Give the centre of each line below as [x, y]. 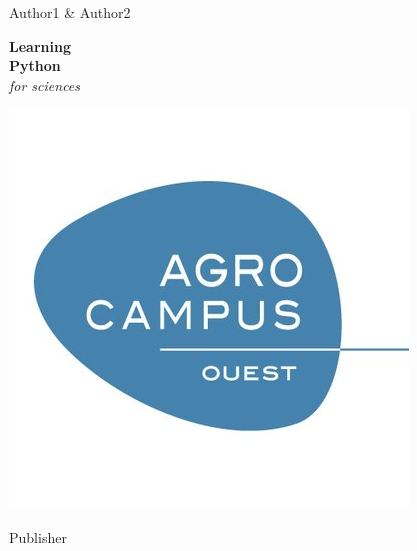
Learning [40, 45]
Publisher [38, 536]
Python [35, 65]
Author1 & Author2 [70, 12]
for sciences [45, 84]
